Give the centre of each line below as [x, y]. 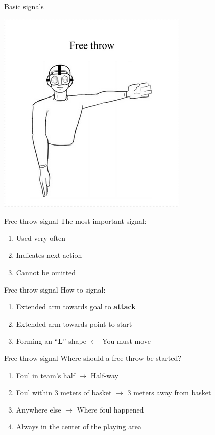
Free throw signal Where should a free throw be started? [93, 358]
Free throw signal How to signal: [55, 289]
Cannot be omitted [46, 272]
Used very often [41, 238]
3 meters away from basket [169, 392]
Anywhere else [39, 409]
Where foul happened [110, 409]
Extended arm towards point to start [74, 323]
